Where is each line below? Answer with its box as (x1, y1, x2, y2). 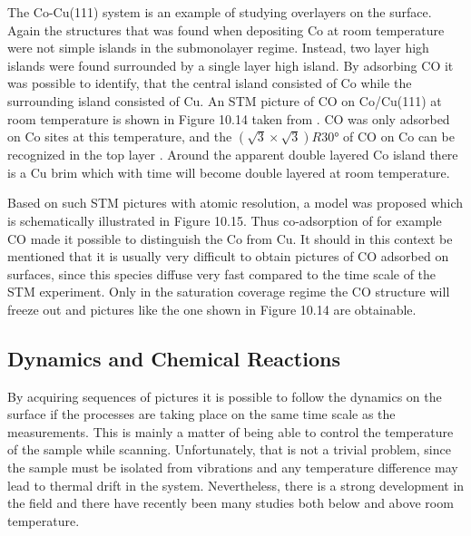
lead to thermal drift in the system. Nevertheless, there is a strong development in (7, 475, 465, 494)
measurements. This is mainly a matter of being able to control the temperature (7, 422, 454, 441)
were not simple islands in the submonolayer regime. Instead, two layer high (7, 38, 429, 57)
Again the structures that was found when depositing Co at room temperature (7, 20, 445, 39)
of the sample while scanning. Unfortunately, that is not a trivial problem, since (7, 440, 451, 459)
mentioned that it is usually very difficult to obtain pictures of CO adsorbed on (7, 247, 449, 266)
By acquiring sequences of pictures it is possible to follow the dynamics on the (7, 386, 442, 405)
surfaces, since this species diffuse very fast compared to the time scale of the (7, 264, 437, 283)
